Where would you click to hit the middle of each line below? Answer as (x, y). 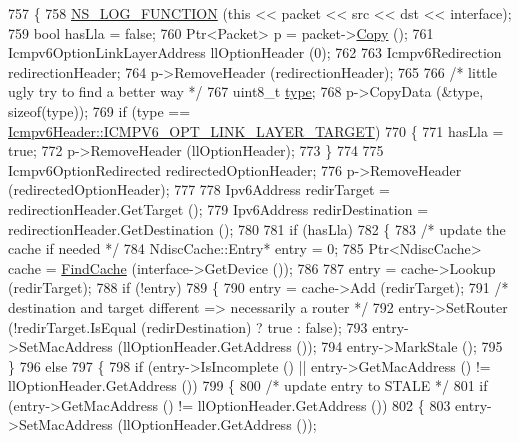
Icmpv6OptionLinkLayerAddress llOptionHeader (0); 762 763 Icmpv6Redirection (255, 52)
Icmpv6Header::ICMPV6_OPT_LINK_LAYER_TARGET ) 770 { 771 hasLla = (256, 130)
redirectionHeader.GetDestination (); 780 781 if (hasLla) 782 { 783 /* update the (257, 228)
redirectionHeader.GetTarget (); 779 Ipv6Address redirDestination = (218, 208)
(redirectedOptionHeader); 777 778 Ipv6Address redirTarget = (199, 189)
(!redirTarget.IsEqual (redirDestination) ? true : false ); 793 (188, 326)
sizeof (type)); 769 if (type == (99, 110)
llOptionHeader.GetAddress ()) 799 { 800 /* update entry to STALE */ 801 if (248, 385)
